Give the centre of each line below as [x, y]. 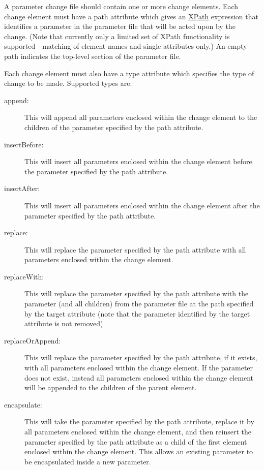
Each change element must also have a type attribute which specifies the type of [129, 73]
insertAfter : [22, 188]
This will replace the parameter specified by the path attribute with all [135, 249]
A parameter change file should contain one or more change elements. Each [121, 6]
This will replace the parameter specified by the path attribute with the [137, 293]
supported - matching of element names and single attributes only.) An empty [126, 46]
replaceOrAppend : [33, 340]
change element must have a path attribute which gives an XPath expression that [131, 16]
